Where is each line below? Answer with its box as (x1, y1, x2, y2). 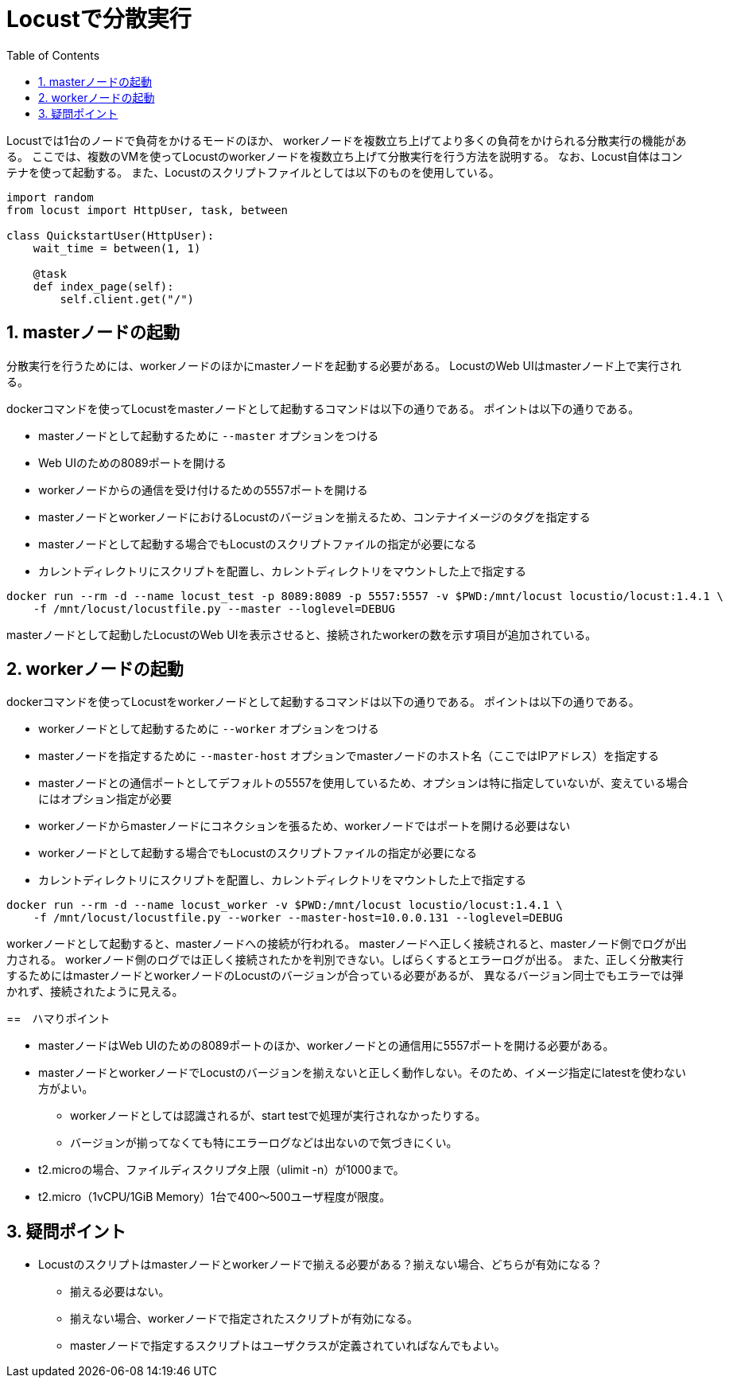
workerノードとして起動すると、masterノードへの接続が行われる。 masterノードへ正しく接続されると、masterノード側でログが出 (6, 937, 687, 951)
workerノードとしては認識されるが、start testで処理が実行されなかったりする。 (70, 1109, 487, 1123)
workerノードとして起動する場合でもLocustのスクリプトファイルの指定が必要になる (38, 846, 478, 860)
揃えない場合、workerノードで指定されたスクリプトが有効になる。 (70, 1312, 418, 1326)
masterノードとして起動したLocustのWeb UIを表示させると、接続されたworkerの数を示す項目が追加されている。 (6, 627, 597, 641)
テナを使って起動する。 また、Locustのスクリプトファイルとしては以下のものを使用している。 (6, 165, 500, 179)
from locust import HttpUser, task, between (6, 203, 289, 216)
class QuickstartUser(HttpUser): (6, 228, 215, 242)
